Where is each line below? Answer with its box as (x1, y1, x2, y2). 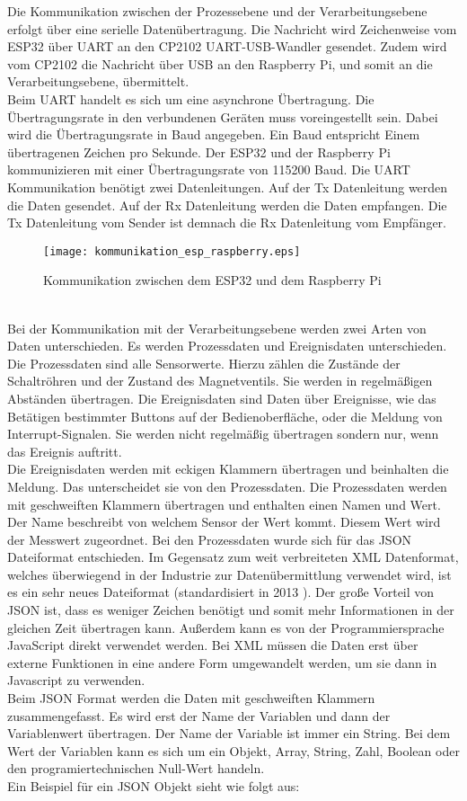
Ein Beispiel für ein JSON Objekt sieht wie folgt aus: (7, 777, 300, 795)
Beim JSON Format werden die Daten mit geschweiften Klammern (7, 689, 375, 708)
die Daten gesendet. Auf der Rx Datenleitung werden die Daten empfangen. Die (7, 195, 447, 214)
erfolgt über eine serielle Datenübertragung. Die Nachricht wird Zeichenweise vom (7, 19, 457, 38)
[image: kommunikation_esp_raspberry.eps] (43, 245, 301, 258)
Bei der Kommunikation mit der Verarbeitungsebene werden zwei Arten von (7, 318, 427, 337)
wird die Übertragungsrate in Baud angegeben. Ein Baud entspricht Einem (7, 125, 420, 144)
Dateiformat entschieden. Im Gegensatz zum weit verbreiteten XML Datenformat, (7, 547, 459, 566)
